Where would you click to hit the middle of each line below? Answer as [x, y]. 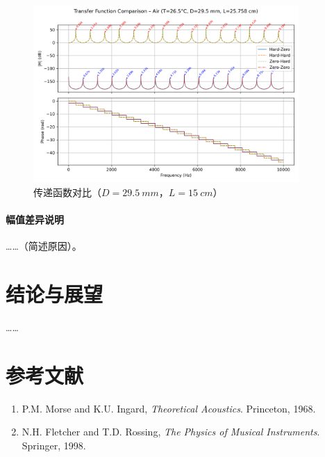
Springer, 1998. [54, 445]
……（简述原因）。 [44, 246]
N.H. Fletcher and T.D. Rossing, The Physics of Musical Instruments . [171, 432]
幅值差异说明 [35, 219]
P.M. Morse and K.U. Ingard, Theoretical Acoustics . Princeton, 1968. [169, 408]
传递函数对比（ [67, 192]
